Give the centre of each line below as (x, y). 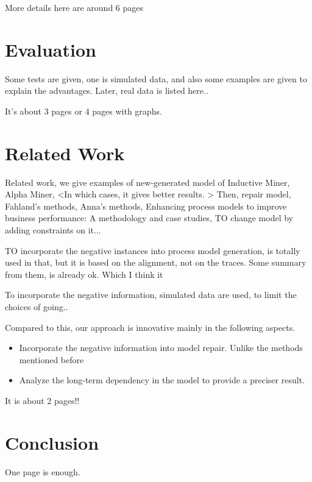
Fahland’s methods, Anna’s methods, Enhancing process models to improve (146, 206)
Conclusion (52, 442)
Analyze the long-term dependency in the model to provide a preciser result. (162, 380)
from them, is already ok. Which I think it (84, 274)
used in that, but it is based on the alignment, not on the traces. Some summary (156, 262)
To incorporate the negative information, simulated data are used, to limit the (151, 295)
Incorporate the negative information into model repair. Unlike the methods (161, 348)
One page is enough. (43, 471)
